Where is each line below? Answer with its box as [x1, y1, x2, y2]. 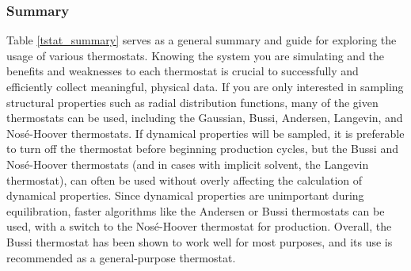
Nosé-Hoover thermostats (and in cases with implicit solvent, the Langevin [6, 155, 369, 172]
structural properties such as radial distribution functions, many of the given [6, 94, 379, 110]
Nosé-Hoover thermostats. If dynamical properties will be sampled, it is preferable [6, 124, 405, 141]
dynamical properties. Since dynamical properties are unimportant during [6, 187, 364, 204]
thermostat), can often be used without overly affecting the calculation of [6, 171, 363, 188]
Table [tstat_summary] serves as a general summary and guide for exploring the [6, 32, 397, 48]
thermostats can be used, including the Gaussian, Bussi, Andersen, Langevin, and [6, 109, 403, 126]
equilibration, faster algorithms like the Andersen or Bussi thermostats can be [6, 202, 385, 219]
